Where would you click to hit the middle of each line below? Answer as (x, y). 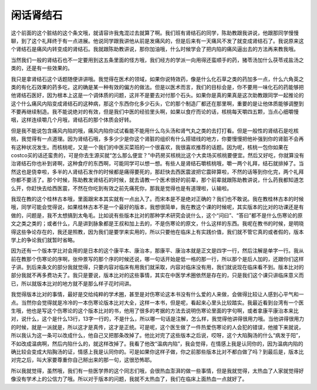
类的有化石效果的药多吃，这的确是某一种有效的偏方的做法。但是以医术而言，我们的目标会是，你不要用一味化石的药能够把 (157, 87)
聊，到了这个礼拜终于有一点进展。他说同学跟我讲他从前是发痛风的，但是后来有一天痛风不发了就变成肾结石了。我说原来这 (157, 40)
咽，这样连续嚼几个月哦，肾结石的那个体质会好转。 (72, 120)
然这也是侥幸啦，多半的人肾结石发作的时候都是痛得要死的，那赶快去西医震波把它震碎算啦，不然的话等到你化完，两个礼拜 (157, 172)
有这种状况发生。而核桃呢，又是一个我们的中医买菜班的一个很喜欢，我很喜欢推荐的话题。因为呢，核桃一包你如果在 (150, 147)
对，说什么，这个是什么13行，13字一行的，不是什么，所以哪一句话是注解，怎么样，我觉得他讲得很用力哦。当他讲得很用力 (158, 319)
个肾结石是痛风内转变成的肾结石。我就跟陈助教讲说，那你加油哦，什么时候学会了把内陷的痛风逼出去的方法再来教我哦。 (155, 49)
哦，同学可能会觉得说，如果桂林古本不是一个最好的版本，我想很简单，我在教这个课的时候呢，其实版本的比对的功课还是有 (157, 207)
